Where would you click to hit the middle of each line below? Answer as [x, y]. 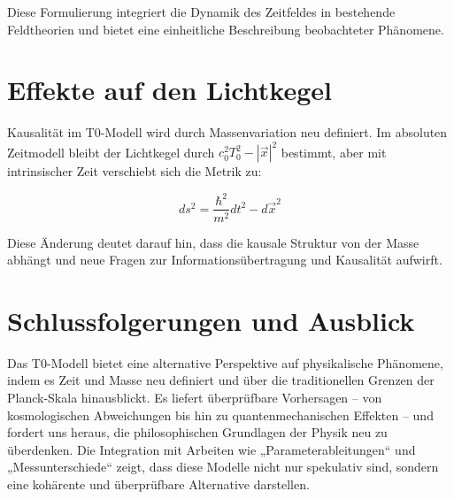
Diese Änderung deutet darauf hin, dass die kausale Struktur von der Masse [213, 242]
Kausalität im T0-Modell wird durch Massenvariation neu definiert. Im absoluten [227, 132]
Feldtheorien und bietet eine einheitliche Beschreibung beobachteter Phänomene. [226, 29]
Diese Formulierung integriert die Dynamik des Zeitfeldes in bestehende [201, 12]
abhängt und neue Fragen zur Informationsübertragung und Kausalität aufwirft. [225, 260]
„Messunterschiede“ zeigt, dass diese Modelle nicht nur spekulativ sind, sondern [223, 467]
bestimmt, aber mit [334, 152]
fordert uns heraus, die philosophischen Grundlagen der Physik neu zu [197, 432]
